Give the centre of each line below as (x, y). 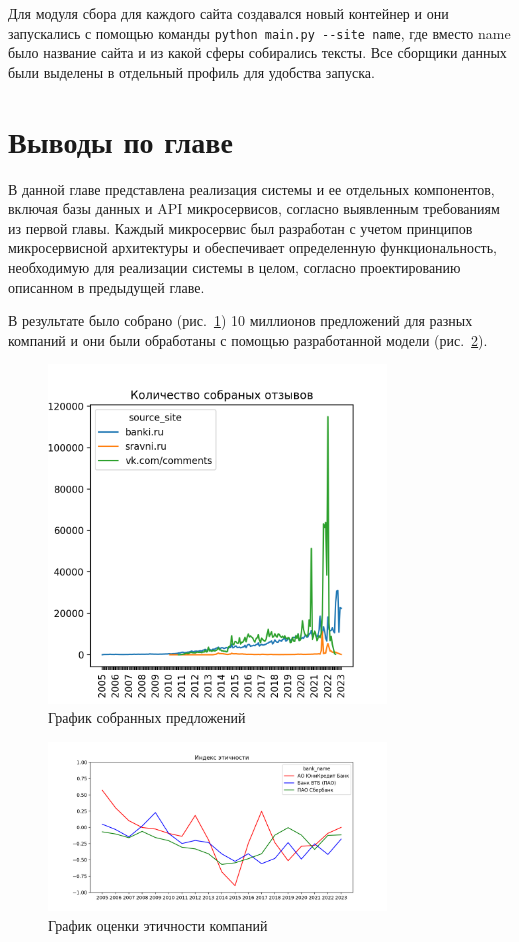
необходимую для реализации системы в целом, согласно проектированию (234, 266)
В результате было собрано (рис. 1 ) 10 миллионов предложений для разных (240, 320)
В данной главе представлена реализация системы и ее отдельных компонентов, (251, 188)
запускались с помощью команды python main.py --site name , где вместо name (259, 32)
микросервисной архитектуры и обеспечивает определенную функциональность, (252, 247)
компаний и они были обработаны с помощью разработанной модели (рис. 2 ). (248, 339)
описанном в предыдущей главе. (106, 286)
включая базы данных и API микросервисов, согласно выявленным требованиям (254, 208)
